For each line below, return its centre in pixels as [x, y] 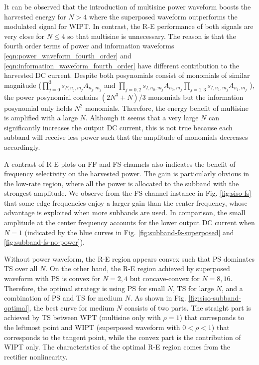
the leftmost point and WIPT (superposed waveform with [92, 327]
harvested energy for [35, 16]
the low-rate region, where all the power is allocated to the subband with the [122, 183]
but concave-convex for [165, 278]
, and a [232, 288]
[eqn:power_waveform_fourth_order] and [68, 55]
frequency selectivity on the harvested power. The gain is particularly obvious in [127, 174]
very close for [24, 36]
